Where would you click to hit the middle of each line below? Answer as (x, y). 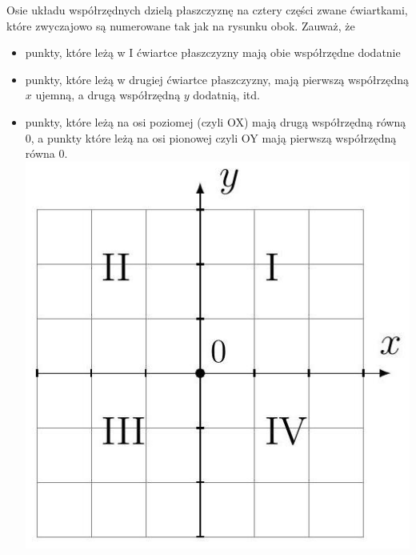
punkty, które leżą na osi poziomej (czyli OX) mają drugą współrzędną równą (216, 121)
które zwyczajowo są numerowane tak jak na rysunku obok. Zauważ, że (181, 25)
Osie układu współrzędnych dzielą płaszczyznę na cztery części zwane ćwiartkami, (207, 10)
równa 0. (46, 153)
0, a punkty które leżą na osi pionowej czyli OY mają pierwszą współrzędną (211, 137)
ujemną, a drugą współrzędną (108, 95)
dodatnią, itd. (226, 95)
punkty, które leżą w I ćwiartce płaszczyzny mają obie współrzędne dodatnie (213, 52)
